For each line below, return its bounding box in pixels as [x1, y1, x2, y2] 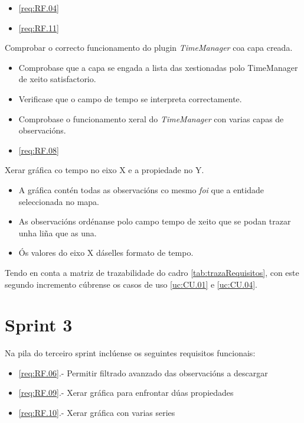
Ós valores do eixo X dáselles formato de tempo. [18, 246, 194, 259]
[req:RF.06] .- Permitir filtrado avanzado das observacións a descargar [18, 366, 268, 379]
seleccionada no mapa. [18, 195, 99, 207]
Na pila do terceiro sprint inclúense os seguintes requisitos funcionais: [5, 347, 256, 359]
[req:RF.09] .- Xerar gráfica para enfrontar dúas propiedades [18, 386, 234, 399]
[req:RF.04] [18, 2, 59, 14]
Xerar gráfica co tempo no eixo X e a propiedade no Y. [5, 164, 204, 176]
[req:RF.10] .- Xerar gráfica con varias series [18, 406, 175, 418]
